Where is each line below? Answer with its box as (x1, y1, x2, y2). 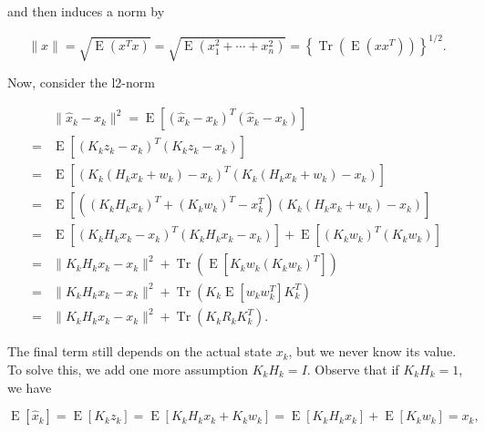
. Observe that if (306, 359, 399, 378)
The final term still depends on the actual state (7, 342, 272, 361)
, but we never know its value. (288, 342, 457, 361)
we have (7, 377, 52, 396)
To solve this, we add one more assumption (7, 359, 248, 378)
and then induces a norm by (7, 2, 165, 20)
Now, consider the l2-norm (7, 73, 155, 92)
